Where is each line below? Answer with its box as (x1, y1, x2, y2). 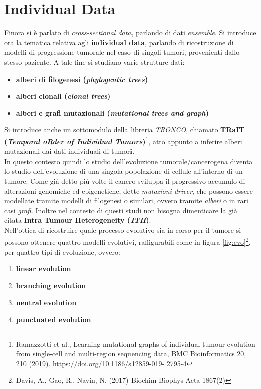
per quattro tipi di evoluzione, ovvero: (4, 246, 120, 257)
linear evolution (16, 263, 71, 274)
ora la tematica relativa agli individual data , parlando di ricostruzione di (4, 37, 234, 47)
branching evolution (16, 280, 86, 290)
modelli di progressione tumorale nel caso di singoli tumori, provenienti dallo (4, 47, 240, 57)
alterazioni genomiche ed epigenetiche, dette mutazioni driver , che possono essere (4, 185, 253, 196)
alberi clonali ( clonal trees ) (16, 91, 111, 101)
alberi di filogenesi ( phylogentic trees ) (16, 73, 148, 84)
